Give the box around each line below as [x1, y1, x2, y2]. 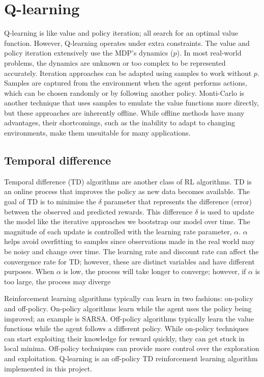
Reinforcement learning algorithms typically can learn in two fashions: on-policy [4, 293, 253, 304]
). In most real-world [177, 47, 242, 58]
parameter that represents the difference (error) [104, 196, 252, 207]
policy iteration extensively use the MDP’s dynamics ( [4, 47, 173, 58]
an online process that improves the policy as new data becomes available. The [4, 186, 250, 197]
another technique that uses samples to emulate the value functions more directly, [4, 97, 259, 108]
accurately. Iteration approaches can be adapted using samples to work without [4, 67, 252, 78]
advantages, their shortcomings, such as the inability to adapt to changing [4, 117, 235, 128]
